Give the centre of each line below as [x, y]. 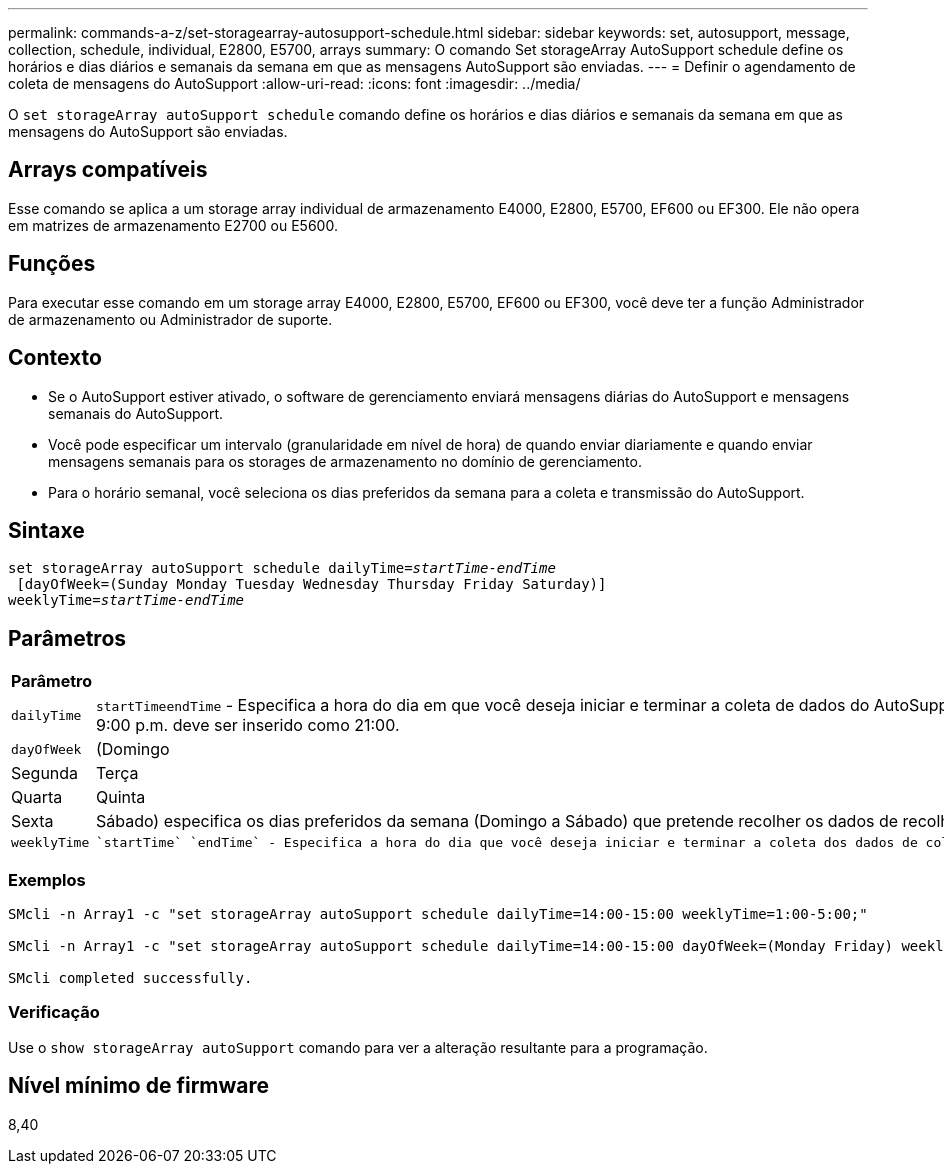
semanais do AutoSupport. [136, 413]
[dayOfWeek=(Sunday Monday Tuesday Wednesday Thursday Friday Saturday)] [311, 584]
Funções [52, 264]
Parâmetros [67, 638]
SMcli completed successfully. [130, 977]
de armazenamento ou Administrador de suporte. [170, 319]
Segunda [45, 773]
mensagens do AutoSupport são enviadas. [148, 131]
